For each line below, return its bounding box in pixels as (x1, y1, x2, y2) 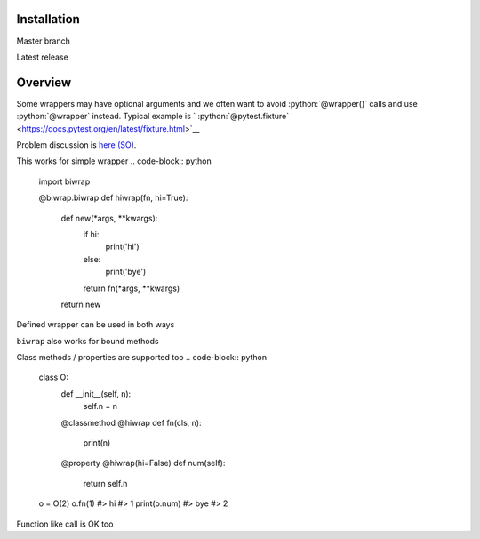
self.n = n (83, 401, 118, 412)
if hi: (83, 229, 100, 239)
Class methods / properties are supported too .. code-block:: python (16, 352, 267, 363)
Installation (16, 12, 80, 27)
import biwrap (38, 176, 91, 187)
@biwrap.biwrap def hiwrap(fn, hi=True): (38, 192, 188, 204)
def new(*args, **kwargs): (60, 213, 158, 223)
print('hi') (105, 241, 140, 253)
